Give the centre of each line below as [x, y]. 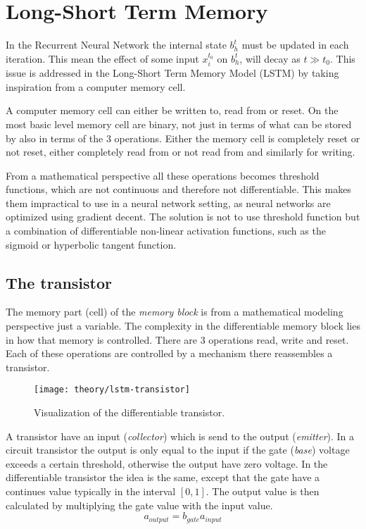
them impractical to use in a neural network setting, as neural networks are [168, 203]
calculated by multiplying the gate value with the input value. [139, 505]
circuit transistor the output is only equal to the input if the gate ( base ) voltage [178, 450]
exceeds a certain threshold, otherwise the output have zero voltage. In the [167, 463]
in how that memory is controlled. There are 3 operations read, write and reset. [177, 339]
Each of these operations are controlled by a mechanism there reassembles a [169, 353]
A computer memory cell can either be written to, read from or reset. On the [172, 110]
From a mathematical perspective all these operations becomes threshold [163, 175]
